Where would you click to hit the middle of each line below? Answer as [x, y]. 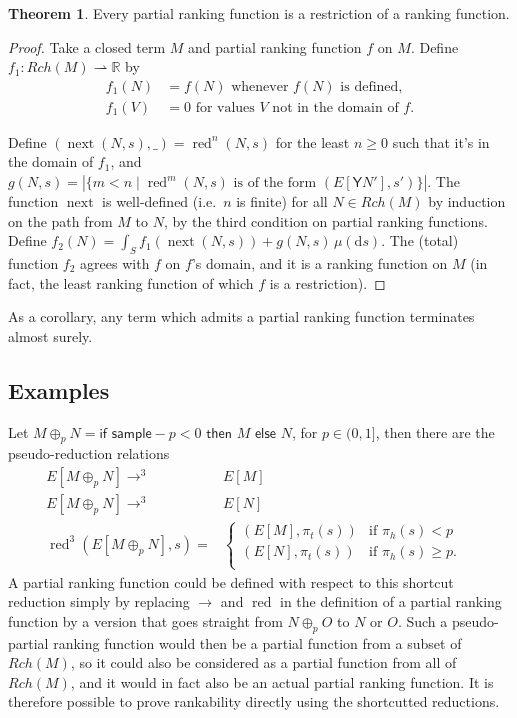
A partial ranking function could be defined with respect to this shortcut [231, 581]
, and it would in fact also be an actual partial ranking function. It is [282, 681]
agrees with [115, 263]
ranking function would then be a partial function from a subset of [257, 642]
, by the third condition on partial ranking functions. [325, 220]
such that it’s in [441, 141]
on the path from [60, 220]
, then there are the [435, 431]
